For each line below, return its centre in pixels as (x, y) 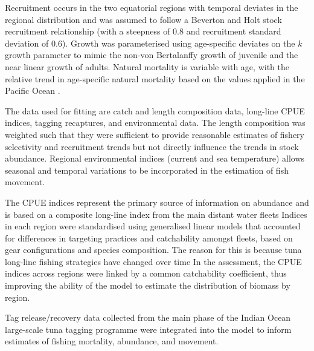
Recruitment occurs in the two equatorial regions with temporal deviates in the (152, 7)
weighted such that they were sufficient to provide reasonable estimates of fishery (155, 134)
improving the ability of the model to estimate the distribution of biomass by (148, 285)
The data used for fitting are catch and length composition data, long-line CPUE (155, 110)
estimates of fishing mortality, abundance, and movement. (112, 341)
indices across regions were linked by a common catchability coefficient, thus (146, 273)
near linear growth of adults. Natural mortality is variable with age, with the (147, 66)
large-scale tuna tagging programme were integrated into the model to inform (148, 329)
